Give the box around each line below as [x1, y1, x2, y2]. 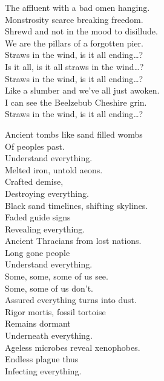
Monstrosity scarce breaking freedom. [5, 13, 143, 25]
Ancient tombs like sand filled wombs [5, 127, 143, 140]
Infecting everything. [5, 364, 82, 377]
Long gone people [5, 246, 70, 258]
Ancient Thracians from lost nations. [5, 234, 142, 247]
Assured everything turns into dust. [5, 293, 137, 306]
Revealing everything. [5, 222, 85, 235]
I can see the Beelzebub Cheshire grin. [5, 95, 147, 108]
